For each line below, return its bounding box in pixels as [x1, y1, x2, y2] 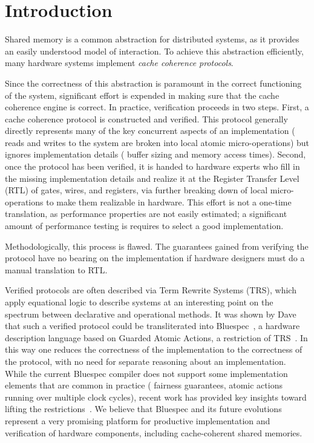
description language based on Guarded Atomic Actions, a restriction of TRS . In [5, 331, 308, 344]
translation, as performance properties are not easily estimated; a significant [5, 207, 287, 220]
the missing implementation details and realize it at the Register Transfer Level [5, 172, 299, 184]
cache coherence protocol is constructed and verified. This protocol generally [5, 112, 288, 125]
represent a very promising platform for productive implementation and [5, 414, 270, 427]
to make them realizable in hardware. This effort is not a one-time [46, 195, 292, 208]
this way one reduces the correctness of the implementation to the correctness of [5, 343, 303, 356]
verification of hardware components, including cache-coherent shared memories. [5, 426, 303, 439]
